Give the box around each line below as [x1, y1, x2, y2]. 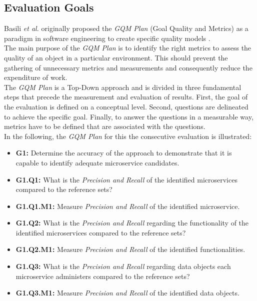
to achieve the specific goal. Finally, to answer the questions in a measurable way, [4, 111, 253, 121]
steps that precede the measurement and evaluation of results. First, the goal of [4, 91, 248, 102]
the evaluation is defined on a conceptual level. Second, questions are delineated [4, 101, 248, 111]
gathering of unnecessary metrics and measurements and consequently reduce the [4, 62, 252, 72]
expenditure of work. [4, 72, 67, 82]
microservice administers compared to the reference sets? [15, 270, 190, 281]
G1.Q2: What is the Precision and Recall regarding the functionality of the [15, 217, 249, 228]
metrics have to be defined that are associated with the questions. [4, 121, 205, 131]
